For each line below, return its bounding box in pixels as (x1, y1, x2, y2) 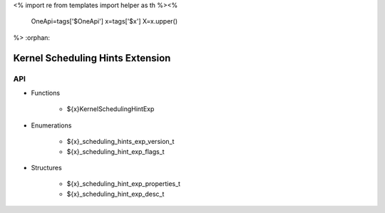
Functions (31, 88, 61, 97)
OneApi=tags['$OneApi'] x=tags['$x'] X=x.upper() (31, 17, 178, 26)
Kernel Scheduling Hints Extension (13, 52, 171, 64)
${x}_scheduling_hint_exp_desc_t (66, 189, 165, 198)
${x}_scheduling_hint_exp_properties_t (66, 180, 181, 188)
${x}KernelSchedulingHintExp (66, 105, 155, 113)
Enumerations (31, 121, 72, 130)
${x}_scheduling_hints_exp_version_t (66, 137, 175, 146)
